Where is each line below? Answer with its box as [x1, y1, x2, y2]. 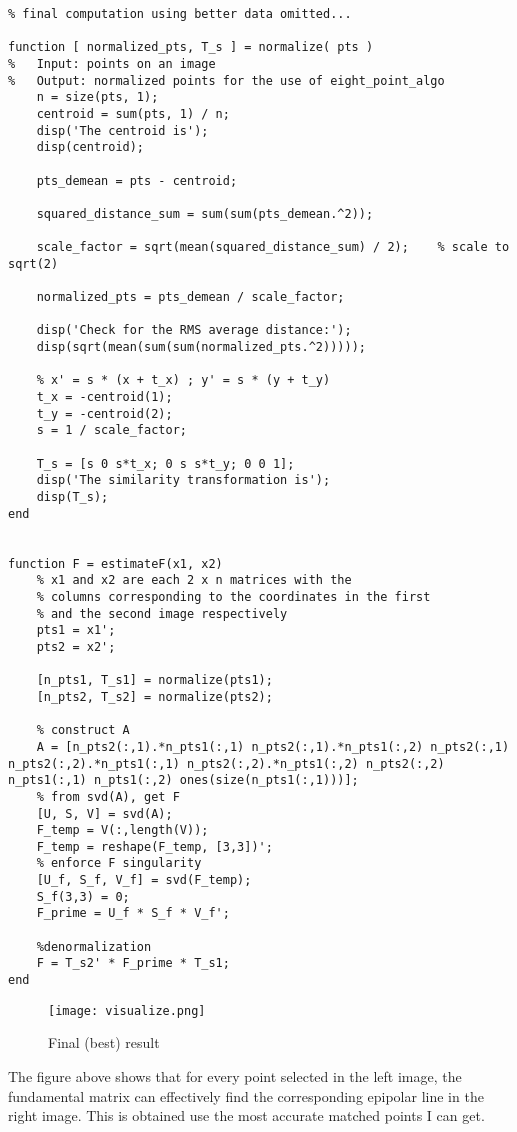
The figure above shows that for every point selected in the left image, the [8, 1065, 462, 1086]
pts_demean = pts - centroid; [36, 173, 238, 188]
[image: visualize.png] [48, 1003, 206, 1018]
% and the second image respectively [36, 606, 288, 621]
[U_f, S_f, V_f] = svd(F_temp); [36, 873, 252, 888]
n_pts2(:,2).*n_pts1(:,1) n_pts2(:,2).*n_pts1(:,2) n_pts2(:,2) [8, 756, 445, 771]
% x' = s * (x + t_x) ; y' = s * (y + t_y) [36, 373, 331, 388]
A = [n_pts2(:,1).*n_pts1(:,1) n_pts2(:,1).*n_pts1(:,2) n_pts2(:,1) [36, 739, 510, 754]
